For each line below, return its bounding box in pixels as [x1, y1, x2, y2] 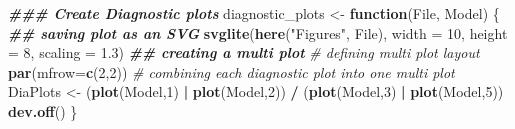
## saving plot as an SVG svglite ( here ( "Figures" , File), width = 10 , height [8, 22, 508, 43]
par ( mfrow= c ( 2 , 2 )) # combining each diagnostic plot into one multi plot [8, 61, 455, 82]
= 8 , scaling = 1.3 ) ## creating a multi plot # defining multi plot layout [8, 42, 480, 63]
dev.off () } [8, 100, 78, 121]
